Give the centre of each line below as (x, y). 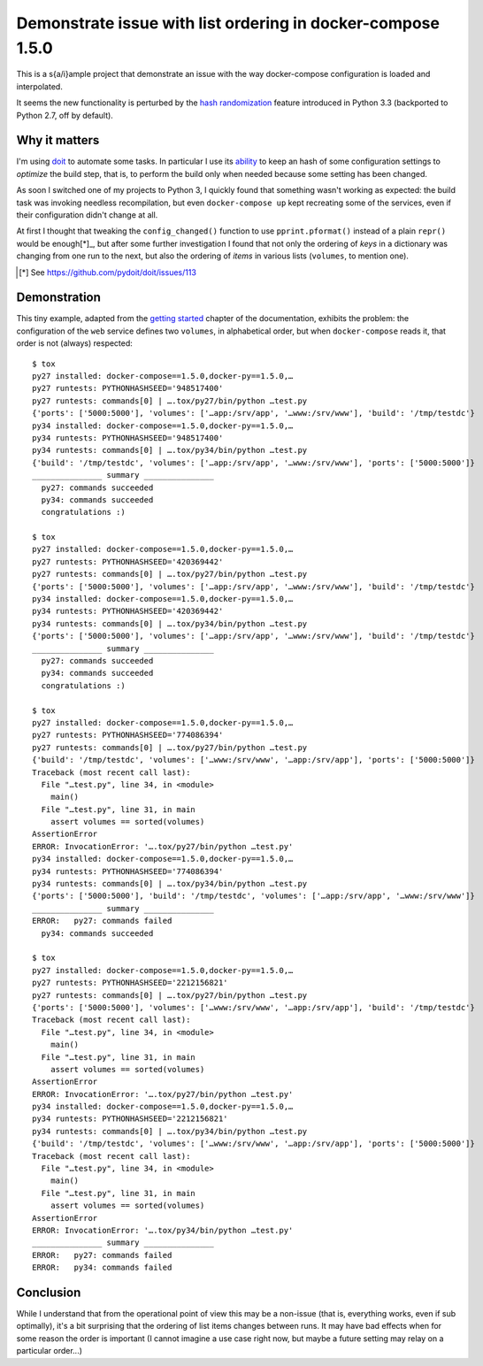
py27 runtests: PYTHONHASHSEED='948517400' (128, 388)
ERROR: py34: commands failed (102, 1268)
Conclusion (49, 1292)
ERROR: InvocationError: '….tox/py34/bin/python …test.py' (163, 1230)
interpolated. (40, 86)
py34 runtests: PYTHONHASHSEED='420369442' (128, 611)
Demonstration (59, 298)
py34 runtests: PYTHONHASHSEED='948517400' (128, 437)
